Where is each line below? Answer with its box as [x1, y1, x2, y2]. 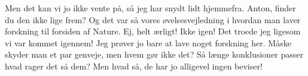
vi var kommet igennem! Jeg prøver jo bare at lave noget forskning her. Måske [5, 36, 291, 49]
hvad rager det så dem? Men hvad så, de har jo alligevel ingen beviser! [5, 59, 263, 72]
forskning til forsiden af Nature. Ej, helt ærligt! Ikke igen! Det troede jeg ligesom [5, 25, 301, 37]
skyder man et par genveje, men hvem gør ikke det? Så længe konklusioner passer [5, 48, 304, 61]
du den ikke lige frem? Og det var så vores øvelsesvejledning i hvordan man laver [5, 13, 301, 26]
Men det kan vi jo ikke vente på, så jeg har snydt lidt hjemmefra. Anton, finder [5, 2, 296, 14]
